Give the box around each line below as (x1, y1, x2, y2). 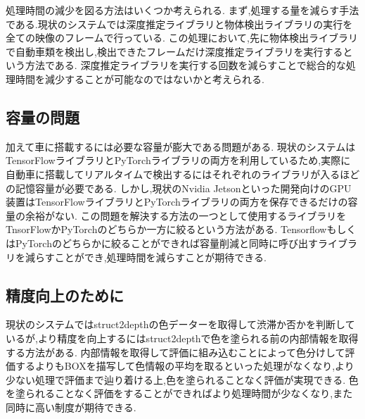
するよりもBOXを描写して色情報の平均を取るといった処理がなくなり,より (15, 358, 354, 373)
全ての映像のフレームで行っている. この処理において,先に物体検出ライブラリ (6, 30, 358, 45)
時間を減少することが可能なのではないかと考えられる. (15, 71, 264, 86)
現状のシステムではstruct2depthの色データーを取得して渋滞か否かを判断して (6, 317, 355, 332)
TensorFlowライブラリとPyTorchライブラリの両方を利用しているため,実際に (6, 153, 351, 168)
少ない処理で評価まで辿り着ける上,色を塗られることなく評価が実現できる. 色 (6, 372, 359, 387)
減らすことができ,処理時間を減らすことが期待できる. (25, 249, 267, 264)
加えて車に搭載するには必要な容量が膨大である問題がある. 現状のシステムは (6, 139, 356, 154)
